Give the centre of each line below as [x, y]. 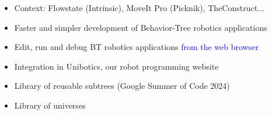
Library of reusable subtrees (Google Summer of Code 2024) [122, 86]
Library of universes [50, 105]
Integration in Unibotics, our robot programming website [116, 66]
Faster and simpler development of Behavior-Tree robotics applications [141, 27]
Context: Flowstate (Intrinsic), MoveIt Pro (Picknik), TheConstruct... [139, 8]
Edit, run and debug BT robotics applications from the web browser [136, 47]
